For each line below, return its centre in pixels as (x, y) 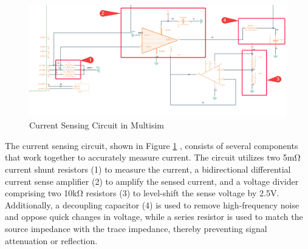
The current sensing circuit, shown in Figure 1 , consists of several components (152, 145)
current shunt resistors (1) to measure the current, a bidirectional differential (148, 169)
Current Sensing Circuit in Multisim (97, 125)
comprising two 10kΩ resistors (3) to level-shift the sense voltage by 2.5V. (142, 193)
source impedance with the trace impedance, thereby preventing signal (136, 229)
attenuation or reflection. (51, 240)
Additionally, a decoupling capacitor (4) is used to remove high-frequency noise (152, 204)
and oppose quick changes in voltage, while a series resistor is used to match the (154, 217)
